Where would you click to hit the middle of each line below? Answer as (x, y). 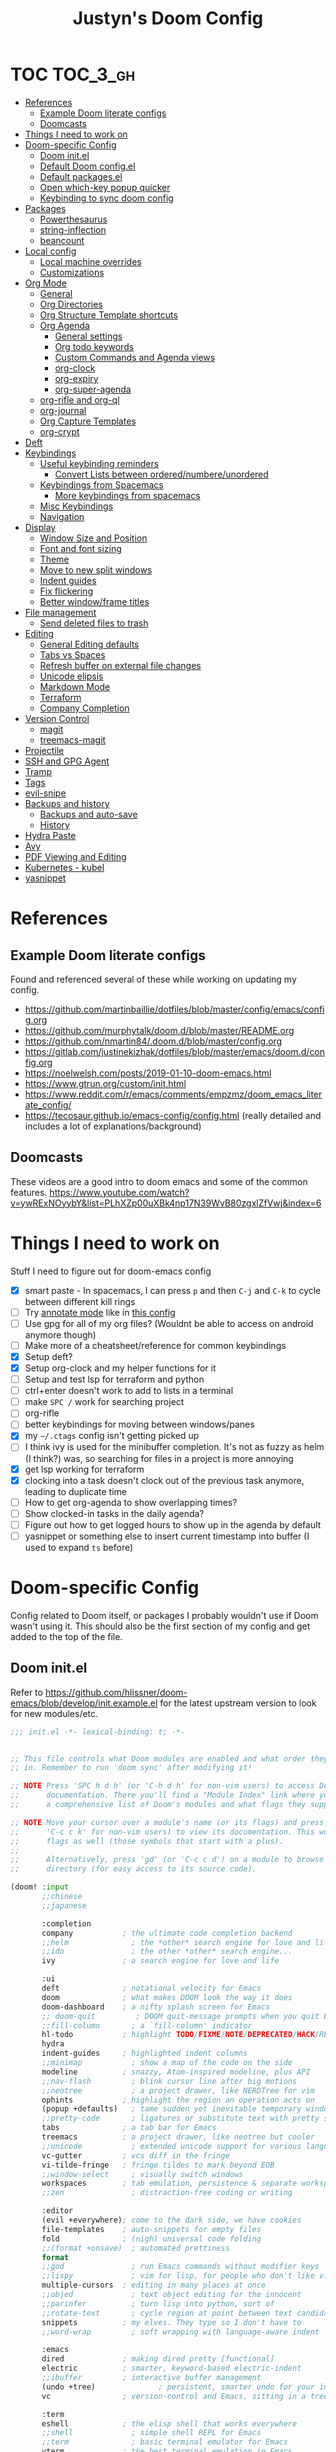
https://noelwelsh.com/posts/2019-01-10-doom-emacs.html (148, 1073)
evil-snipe (45, 793)
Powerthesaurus (73, 219)
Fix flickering (66, 591)
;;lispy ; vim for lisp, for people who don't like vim (187, 2276)
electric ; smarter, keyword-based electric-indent (171, 2368)
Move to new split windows (96, 569)
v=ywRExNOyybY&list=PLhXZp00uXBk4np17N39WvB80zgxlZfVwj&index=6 (166, 1203)
